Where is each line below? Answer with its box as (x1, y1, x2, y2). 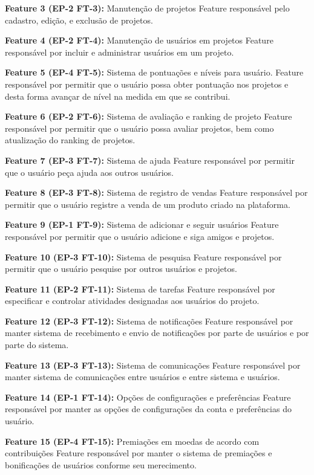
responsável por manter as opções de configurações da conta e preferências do (5, 402, 292, 415)
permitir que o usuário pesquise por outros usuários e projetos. (5, 262, 237, 275)
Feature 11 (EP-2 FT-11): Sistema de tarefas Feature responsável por (5, 282, 275, 295)
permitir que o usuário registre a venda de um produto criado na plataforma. (5, 198, 290, 210)
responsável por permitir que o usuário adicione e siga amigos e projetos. (5, 230, 275, 242)
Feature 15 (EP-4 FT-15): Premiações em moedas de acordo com (5, 435, 260, 447)
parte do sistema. (5, 338, 69, 351)
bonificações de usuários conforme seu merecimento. (5, 458, 197, 471)
